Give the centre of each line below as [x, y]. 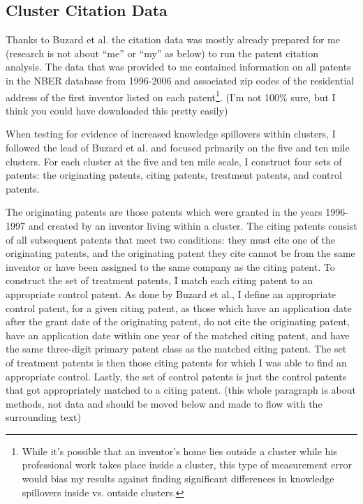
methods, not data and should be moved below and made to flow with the [164, 403]
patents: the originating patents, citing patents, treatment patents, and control [174, 175]
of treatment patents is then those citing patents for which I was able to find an [176, 362]
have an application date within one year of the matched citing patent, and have [178, 335]
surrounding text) [43, 417]
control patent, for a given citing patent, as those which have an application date [179, 307]
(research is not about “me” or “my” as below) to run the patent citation [162, 53]
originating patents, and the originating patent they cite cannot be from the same [180, 253]
